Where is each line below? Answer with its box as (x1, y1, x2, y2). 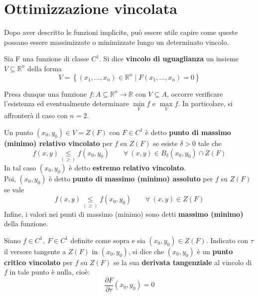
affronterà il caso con (4, 110, 68, 121)
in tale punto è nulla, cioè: (9, 267, 90, 277)
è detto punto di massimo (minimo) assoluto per (49, 173, 213, 183)
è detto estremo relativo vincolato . (69, 162, 186, 172)
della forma (27, 63, 62, 73)
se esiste (153, 138, 178, 148)
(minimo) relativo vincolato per (4, 138, 113, 148)
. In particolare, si (178, 98, 233, 109)
